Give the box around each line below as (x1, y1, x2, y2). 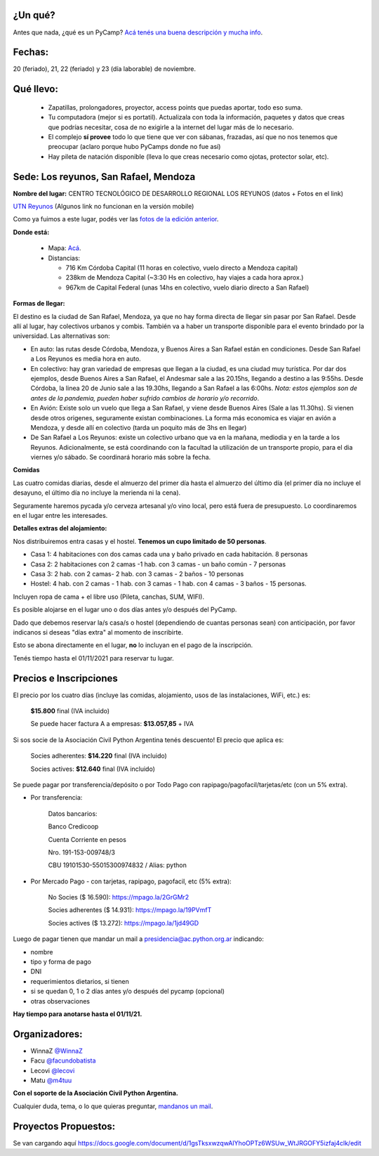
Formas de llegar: (13, 299, 66, 308)
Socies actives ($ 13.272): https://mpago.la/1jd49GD (48, 918, 199, 927)
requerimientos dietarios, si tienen (30, 977, 130, 985)
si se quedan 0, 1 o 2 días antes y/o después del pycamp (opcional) (30, 987, 225, 996)
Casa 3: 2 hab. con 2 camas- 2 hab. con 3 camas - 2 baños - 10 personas (30, 569, 244, 578)
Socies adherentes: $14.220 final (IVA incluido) (30, 752, 168, 760)
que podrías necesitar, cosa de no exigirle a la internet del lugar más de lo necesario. (48, 123, 294, 131)
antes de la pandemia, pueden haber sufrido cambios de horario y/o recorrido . (30, 394, 260, 402)
